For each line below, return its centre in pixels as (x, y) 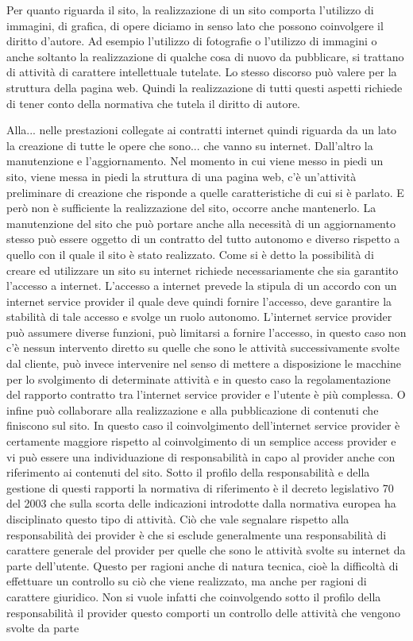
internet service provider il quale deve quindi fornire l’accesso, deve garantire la (199, 301)
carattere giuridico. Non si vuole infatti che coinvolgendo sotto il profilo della (194, 596)
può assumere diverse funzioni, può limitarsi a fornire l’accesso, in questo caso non (206, 332)
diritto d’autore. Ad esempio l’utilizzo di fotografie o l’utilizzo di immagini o (192, 41)
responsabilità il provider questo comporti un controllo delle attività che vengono (203, 612)
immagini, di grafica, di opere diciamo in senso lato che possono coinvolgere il (195, 25)
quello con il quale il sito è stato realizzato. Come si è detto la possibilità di (190, 254)
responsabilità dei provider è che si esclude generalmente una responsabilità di (197, 534)
